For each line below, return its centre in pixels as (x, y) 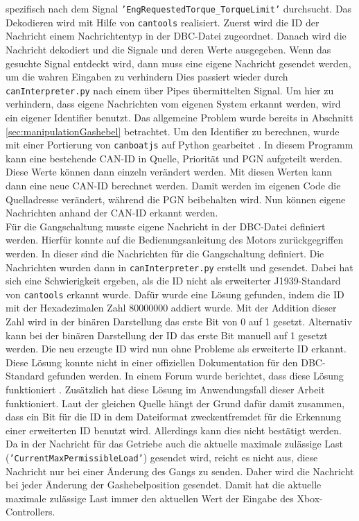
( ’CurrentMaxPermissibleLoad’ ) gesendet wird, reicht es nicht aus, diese (162, 457)
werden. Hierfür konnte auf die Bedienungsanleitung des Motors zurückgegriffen (175, 240)
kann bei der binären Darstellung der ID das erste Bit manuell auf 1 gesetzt (167, 335)
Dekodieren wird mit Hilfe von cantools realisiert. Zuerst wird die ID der (163, 22)
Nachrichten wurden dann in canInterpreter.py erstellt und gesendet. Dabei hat (179, 267)
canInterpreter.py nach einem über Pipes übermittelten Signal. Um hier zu (170, 90)
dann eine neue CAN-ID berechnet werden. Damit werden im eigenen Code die (173, 185)
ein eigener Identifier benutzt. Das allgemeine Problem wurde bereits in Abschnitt (179, 117)
